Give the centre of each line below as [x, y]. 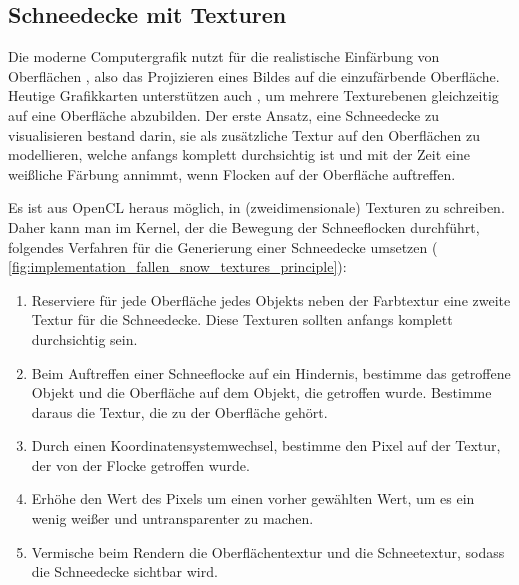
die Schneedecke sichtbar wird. [124, 571]
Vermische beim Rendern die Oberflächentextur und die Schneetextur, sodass [268, 551]
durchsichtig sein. [84, 338]
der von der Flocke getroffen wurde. [140, 464]
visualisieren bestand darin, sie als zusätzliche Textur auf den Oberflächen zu [244, 134]
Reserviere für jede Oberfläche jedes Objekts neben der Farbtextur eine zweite [271, 299]
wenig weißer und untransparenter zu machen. [172, 518]
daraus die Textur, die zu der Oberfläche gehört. [179, 411]
